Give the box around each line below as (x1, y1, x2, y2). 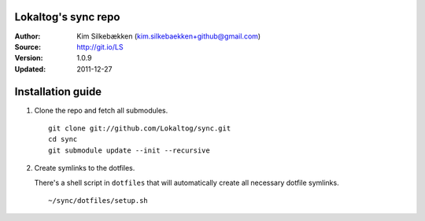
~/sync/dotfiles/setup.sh (48, 196, 149, 204)
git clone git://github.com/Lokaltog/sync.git (48, 123, 231, 133)
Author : (14, 31, 41, 41)
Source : (14, 42, 42, 51)
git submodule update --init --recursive (48, 145, 210, 155)
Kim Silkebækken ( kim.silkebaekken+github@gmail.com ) (76, 31, 261, 41)
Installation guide (14, 85, 102, 98)
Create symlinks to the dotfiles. (34, 164, 135, 173)
